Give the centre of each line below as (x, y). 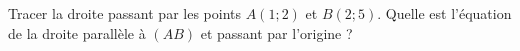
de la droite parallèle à (77, 32)
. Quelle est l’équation (444, 13)
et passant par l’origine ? (276, 32)
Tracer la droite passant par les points (125, 13)
